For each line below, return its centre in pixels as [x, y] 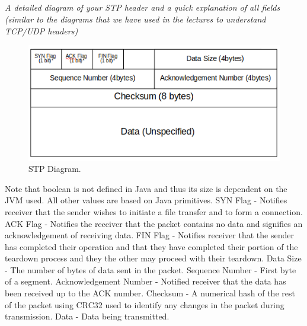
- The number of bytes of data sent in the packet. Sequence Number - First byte [151, 269]
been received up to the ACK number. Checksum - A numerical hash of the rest [150, 293]
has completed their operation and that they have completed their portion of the [151, 246]
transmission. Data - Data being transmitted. [87, 316]
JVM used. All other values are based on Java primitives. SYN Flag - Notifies [146, 200]
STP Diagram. [55, 169]
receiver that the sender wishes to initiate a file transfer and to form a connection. [154, 211]
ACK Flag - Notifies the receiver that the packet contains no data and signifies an [154, 223]
